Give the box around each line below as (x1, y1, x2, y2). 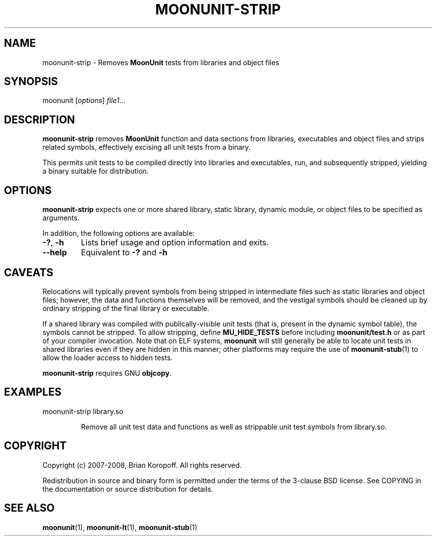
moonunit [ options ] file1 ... (42, 96, 125, 105)
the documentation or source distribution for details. (42, 484, 214, 493)
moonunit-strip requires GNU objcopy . (42, 368, 172, 377)
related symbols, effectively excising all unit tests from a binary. (42, 143, 251, 152)
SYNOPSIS (4, 75, 58, 88)
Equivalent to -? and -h (81, 247, 168, 258)
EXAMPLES (4, 386, 62, 399)
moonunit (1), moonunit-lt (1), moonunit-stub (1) (42, 523, 198, 532)
